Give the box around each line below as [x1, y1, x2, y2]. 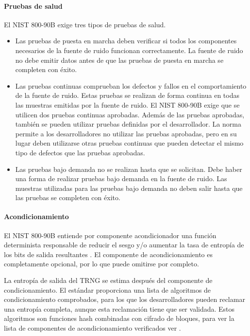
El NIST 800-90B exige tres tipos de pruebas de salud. [4, 19, 166, 29]
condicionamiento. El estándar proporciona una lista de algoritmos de [4, 284, 211, 295]
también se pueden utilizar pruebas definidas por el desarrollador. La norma [15, 119, 241, 129]
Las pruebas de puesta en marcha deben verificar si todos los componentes [15, 36, 237, 46]
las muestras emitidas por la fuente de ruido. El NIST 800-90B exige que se [15, 99, 240, 110]
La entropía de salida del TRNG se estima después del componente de [4, 275, 213, 285]
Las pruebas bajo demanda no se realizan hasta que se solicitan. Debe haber [15, 164, 242, 174]
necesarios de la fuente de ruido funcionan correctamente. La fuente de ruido [15, 45, 243, 55]
